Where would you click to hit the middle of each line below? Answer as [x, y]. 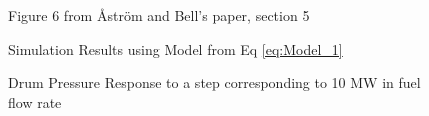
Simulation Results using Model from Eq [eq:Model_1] [175, 48]
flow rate [35, 101]
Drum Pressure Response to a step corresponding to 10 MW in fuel [214, 82]
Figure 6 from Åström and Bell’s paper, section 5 [159, 15]
